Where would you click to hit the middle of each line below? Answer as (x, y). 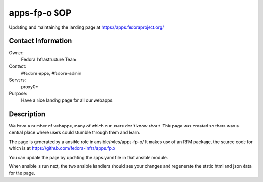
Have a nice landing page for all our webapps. (67, 100)
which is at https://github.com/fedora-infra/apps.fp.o (62, 148)
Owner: (16, 53)
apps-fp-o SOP (40, 13)
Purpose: (18, 93)
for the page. (22, 173)
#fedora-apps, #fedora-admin (51, 73)
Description (27, 114)
